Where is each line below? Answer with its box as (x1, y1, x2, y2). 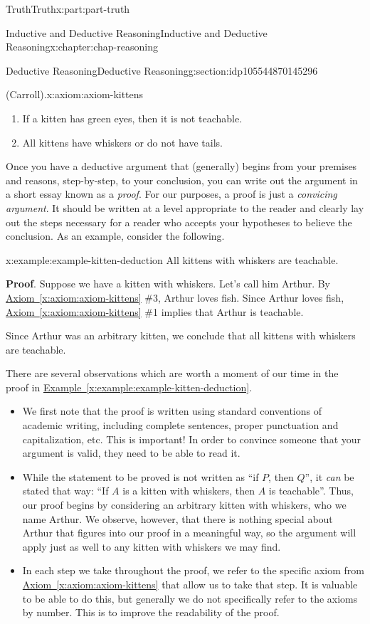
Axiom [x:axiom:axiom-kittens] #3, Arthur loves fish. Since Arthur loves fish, (6, 290, 344, 305)
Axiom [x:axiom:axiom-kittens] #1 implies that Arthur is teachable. (6, 304, 304, 319)
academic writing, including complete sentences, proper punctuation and (22, 418, 339, 433)
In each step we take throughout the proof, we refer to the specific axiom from (22, 563, 364, 578)
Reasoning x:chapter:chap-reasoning (6, 39, 158, 54)
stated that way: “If (22, 483, 109, 498)
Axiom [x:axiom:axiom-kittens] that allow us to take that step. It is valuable (22, 577, 358, 591)
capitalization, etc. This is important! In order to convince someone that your (22, 431, 361, 446)
